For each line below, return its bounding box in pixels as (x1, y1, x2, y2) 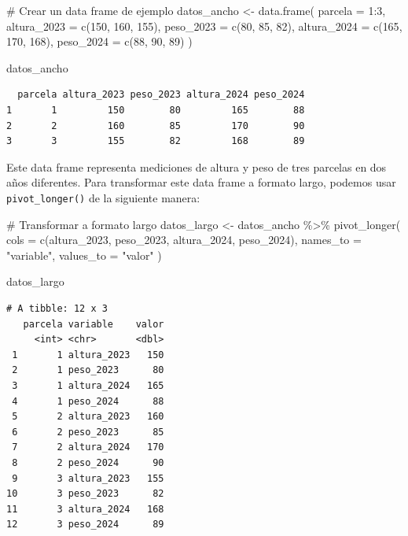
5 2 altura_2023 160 (12, 411, 164, 423)
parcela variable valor (23, 318, 164, 330)
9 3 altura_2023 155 (12, 472, 164, 484)
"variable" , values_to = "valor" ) (6, 246, 162, 263)
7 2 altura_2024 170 (12, 442, 164, 453)
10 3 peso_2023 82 (6, 488, 164, 500)
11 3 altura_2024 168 (6, 503, 164, 515)
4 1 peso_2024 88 (12, 395, 164, 407)
